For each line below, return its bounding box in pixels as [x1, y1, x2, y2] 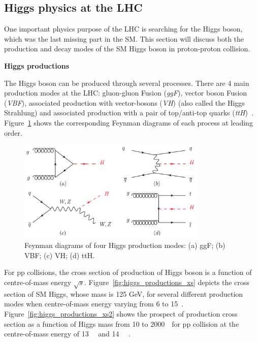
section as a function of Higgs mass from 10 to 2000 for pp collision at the [4, 318, 239, 329]
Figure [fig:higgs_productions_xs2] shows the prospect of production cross [4, 308, 238, 319]
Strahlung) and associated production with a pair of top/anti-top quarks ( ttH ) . [4, 107, 253, 118]
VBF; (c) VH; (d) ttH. [24, 250, 95, 260]
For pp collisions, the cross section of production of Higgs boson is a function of [4, 267, 252, 277]
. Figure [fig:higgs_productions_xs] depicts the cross [84, 277, 249, 288]
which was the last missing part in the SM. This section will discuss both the [4, 33, 244, 44]
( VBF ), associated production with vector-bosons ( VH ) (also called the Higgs [4, 97, 245, 108]
